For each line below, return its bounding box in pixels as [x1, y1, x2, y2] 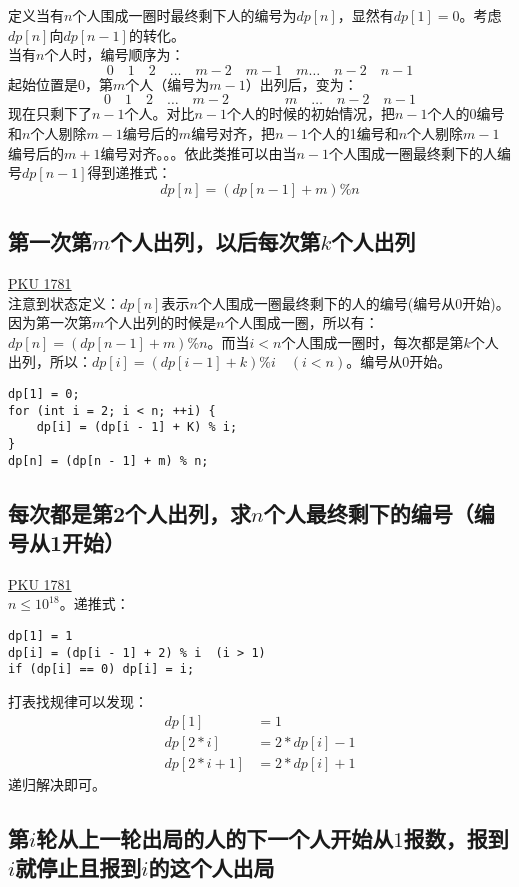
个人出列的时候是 [104, 312, 217, 333]
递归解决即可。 [8, 773, 106, 794]
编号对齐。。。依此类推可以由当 [100, 142, 297, 163]
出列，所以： [8, 351, 92, 372]
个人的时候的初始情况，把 [227, 103, 396, 124]
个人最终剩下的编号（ [263, 497, 474, 528]
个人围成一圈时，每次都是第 [281, 331, 464, 352]
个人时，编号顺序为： [44, 44, 185, 65]
